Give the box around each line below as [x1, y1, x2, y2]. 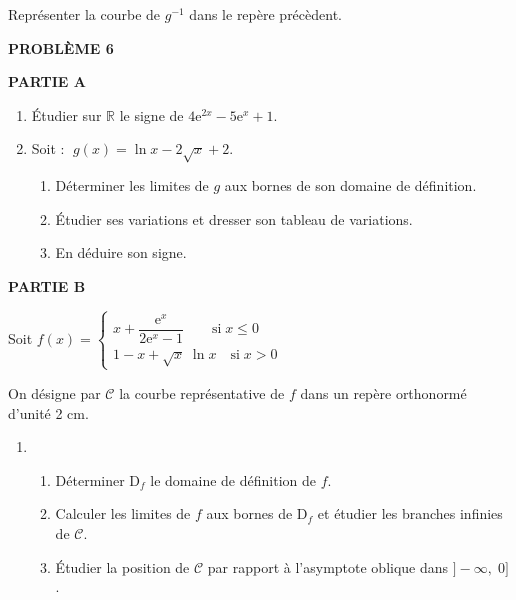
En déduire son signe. [55, 242, 187, 263]
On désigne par [8, 382, 101, 403]
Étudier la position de [55, 556, 190, 577]
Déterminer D [55, 469, 141, 490]
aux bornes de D [206, 503, 308, 524]
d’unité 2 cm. [8, 402, 89, 423]
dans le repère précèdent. [189, 4, 342, 24]
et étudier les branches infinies [317, 503, 503, 524]
